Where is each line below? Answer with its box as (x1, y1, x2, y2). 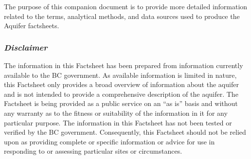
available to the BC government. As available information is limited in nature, (4, 70, 237, 80)
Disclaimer (4, 41, 48, 53)
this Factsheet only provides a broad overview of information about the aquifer (4, 79, 239, 89)
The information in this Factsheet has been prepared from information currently (4, 60, 243, 70)
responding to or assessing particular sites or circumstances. (4, 146, 182, 156)
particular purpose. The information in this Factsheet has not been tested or (4, 117, 232, 127)
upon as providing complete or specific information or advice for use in (4, 136, 215, 146)
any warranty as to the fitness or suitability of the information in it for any (4, 107, 228, 118)
